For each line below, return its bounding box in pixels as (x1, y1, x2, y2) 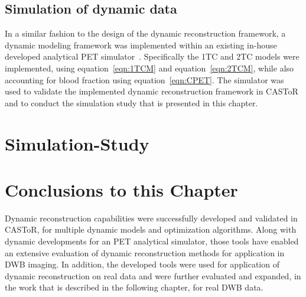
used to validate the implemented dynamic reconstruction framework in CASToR (5, 85, 298, 97)
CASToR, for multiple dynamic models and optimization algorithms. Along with (5, 223, 297, 236)
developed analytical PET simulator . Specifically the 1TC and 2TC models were (5, 50, 300, 63)
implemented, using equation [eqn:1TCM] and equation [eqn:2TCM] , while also (5, 61, 294, 74)
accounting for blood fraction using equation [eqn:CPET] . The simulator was (5, 73, 284, 86)
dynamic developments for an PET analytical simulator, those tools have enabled (5, 235, 299, 247)
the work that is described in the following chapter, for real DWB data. (5, 281, 263, 293)
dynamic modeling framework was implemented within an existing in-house (5, 38, 277, 51)
